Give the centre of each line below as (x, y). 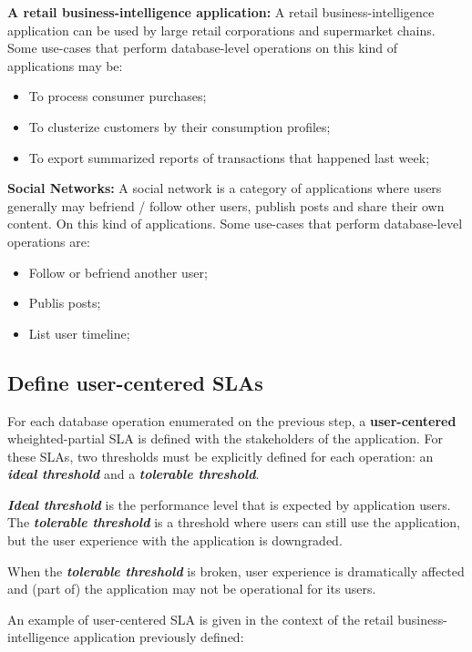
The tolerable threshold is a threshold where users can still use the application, (234, 522)
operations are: (49, 241)
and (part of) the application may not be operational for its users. (192, 589)
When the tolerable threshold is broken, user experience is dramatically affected (236, 570)
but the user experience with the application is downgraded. (175, 540)
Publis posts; (65, 303)
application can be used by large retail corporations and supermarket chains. (221, 30)
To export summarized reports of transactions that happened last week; (229, 157)
